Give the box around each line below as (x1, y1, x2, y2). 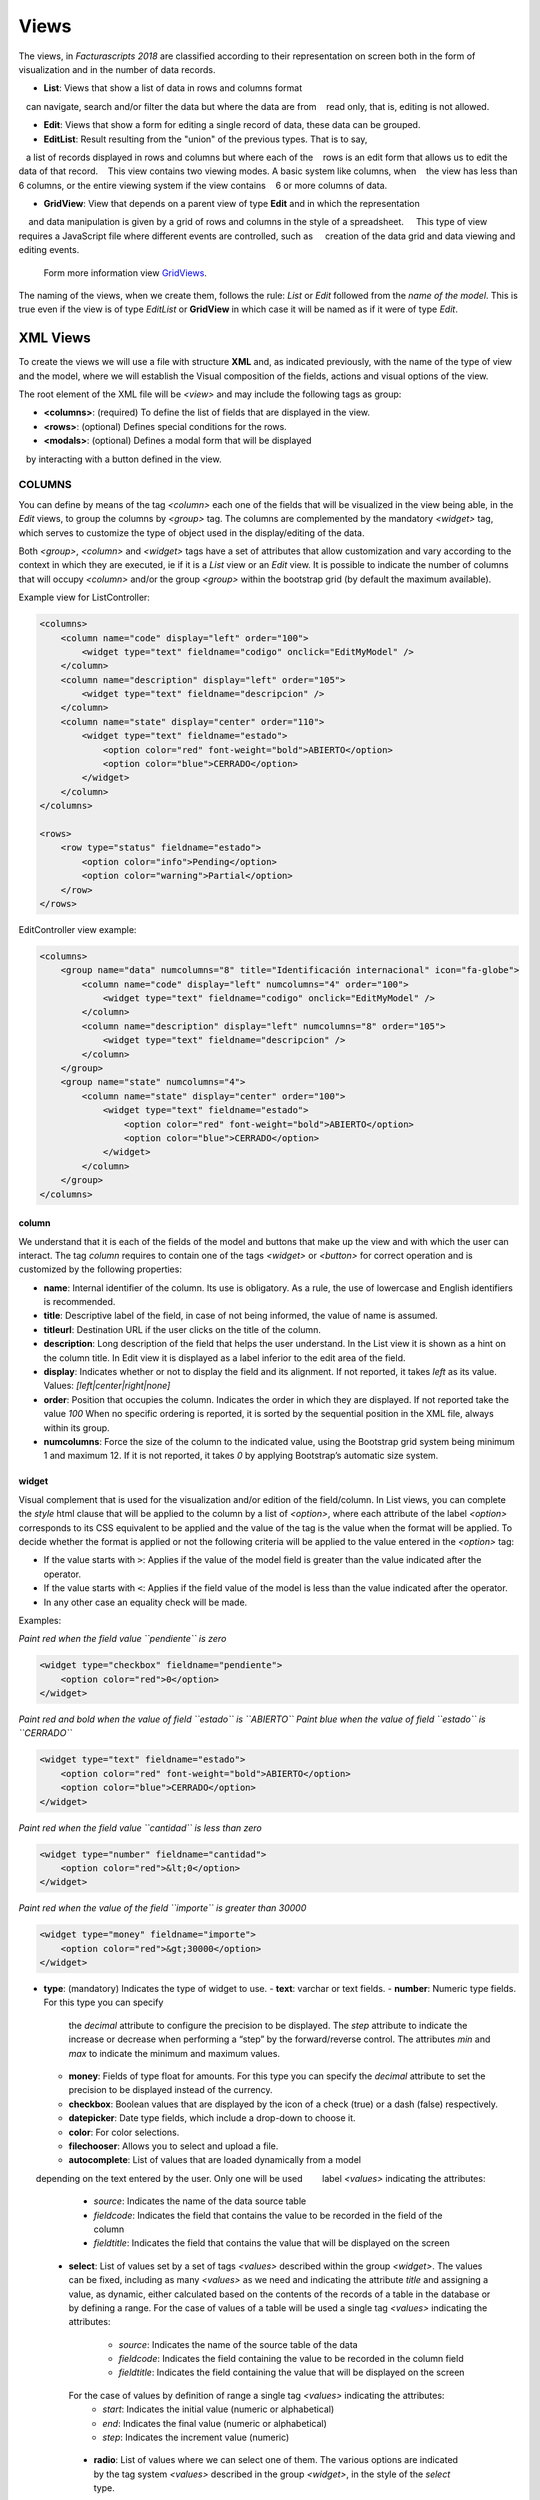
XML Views (18, 330, 92, 347)
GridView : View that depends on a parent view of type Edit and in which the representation (43, 198, 420, 210)
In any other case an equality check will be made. (43, 1596, 248, 1608)
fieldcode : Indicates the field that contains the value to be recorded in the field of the (93, 2209, 444, 2221)
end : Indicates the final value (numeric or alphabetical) (102, 2417, 327, 2429)
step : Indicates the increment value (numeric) (102, 2431, 290, 2444)
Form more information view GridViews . (43, 266, 207, 279)
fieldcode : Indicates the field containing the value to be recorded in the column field (118, 2353, 464, 2365)
